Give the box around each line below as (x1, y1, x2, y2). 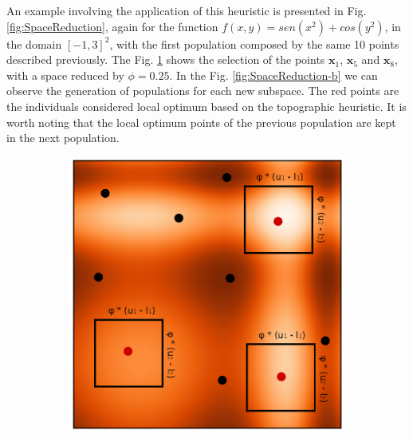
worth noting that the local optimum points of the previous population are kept (6, 113, 396, 130)
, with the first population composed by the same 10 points (109, 35, 399, 52)
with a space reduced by (6, 66, 124, 83)
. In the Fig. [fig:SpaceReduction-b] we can (169, 66, 378, 83)
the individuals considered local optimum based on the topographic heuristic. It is (6, 97, 407, 114)
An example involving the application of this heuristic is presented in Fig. (6, 2, 367, 18)
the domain (6, 35, 62, 52)
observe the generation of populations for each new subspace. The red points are (6, 82, 399, 99)
